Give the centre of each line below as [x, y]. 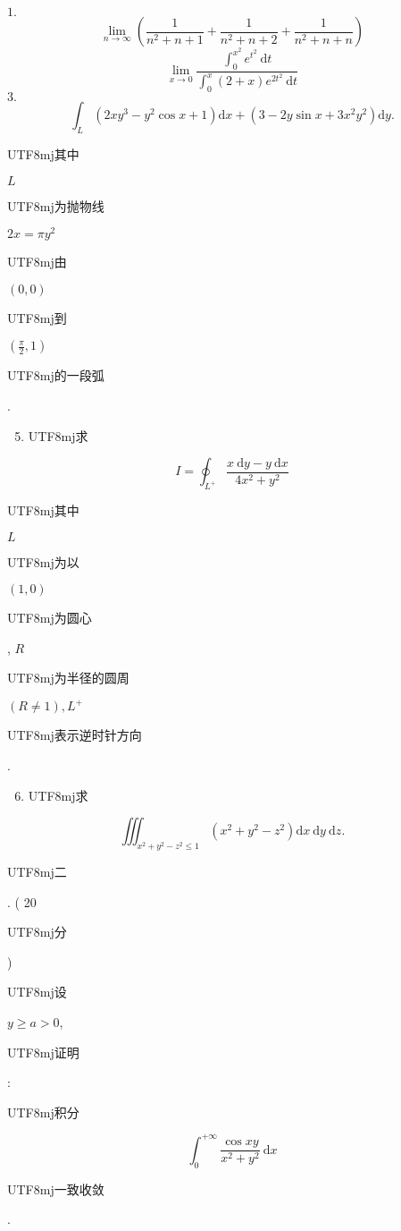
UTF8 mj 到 [37, 317]
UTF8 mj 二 [37, 871]
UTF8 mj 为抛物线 [56, 205]
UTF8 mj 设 [37, 992]
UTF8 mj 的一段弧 [56, 375]
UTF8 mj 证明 [43, 1052]
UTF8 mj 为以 [43, 561]
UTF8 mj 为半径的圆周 [68, 678]
